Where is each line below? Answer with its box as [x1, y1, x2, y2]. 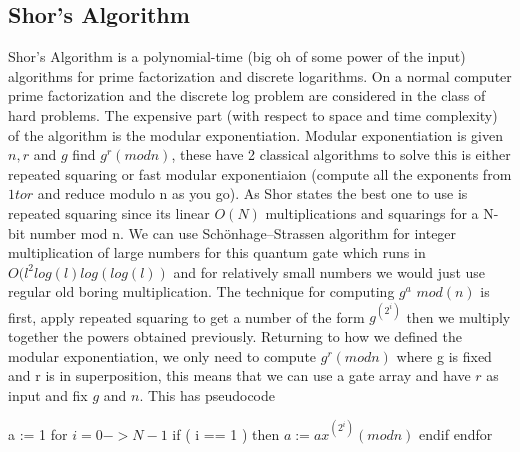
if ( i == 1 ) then [172, 423, 280, 444]
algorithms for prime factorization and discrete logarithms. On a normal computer [8, 65, 512, 86]
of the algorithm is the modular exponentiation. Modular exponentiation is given [8, 124, 504, 145]
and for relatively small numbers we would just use [173, 261, 486, 282]
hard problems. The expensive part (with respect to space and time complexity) [8, 104, 498, 125]
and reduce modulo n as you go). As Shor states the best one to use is [37, 183, 468, 204]
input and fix [8, 384, 88, 405]
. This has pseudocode [139, 384, 275, 405]
